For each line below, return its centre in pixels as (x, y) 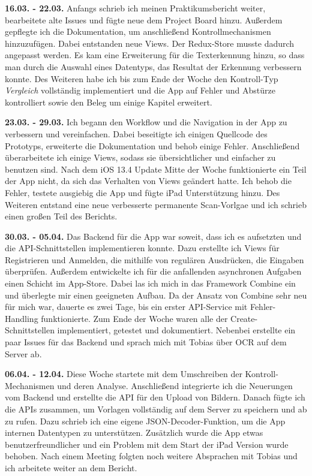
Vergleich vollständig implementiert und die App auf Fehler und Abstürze (140, 90)
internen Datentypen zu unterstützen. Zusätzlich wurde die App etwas (134, 433)
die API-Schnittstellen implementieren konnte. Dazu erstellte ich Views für (142, 248)
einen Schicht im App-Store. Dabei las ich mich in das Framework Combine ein (150, 283)
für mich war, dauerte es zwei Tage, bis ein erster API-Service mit (126, 307)
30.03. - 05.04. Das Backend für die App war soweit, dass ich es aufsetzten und (153, 236)
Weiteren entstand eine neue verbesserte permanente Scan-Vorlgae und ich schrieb (156, 204)
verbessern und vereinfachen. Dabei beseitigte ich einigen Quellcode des (136, 133)
